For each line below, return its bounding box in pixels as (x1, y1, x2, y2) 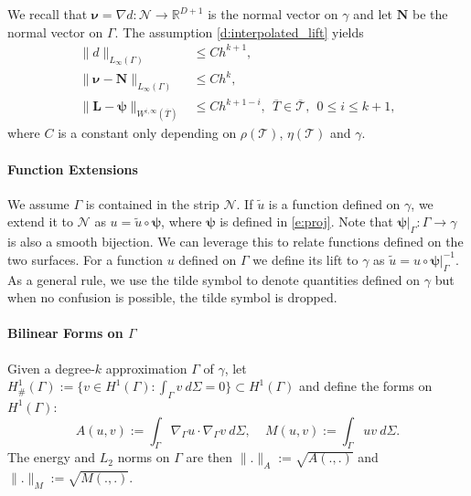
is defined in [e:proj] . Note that (219, 212, 393, 231)
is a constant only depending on (58, 123, 237, 142)
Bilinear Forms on (7, 323, 123, 343)
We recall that (7, 5, 88, 23)
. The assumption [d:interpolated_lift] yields (114, 22, 364, 41)
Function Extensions (7, 159, 138, 178)
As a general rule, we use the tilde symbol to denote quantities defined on (7, 269, 421, 289)
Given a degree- (7, 358, 95, 377)
